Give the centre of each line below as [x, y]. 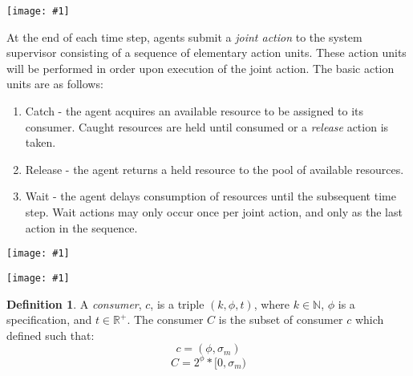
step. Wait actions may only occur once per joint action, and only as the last [214, 212]
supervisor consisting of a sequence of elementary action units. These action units [206, 53]
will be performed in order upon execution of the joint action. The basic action [200, 68]
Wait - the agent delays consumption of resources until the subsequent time [211, 196]
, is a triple [177, 303]
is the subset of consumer [281, 319]
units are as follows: [55, 84]
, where [272, 303]
